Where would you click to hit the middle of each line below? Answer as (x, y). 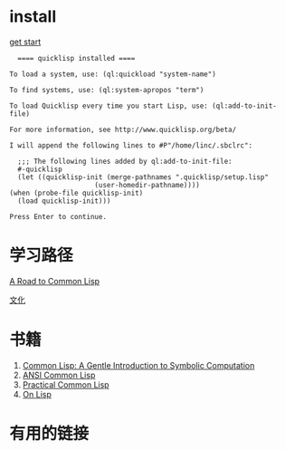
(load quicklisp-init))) (64, 201)
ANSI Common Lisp (59, 375)
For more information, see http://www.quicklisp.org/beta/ (123, 129)
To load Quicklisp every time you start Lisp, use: (109, 106)
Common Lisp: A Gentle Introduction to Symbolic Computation (138, 365)
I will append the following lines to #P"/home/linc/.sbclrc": (131, 145)
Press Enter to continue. (58, 216)
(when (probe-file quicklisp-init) (76, 193)
